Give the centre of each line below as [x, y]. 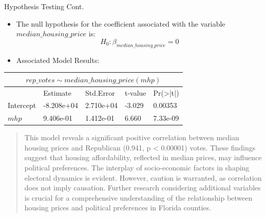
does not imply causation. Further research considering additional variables [142, 188]
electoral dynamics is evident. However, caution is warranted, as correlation [143, 177]
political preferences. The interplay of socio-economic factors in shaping [137, 168]
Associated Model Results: [58, 60]
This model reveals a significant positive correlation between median [132, 137]
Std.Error [100, 92]
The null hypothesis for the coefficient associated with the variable [121, 23]
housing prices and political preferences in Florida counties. [118, 208]
